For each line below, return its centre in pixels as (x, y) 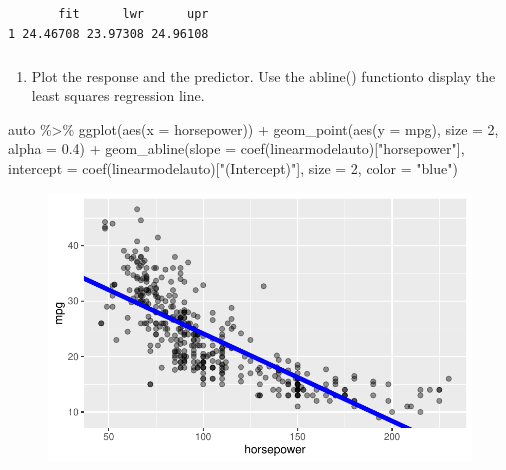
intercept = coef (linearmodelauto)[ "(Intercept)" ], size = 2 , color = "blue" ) (233, 167)
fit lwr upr (133, 14)
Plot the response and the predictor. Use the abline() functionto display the (263, 75)
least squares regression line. (118, 95)
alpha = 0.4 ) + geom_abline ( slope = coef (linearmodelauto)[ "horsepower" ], (236, 148)
